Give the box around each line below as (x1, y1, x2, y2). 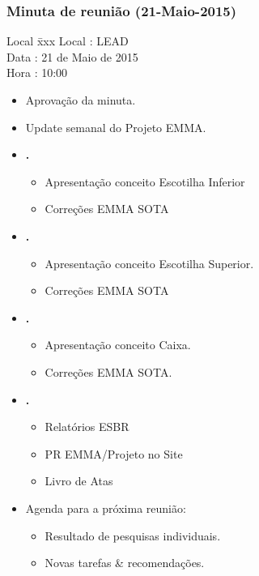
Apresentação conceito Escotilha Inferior (45, 173, 245, 190)
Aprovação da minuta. (25, 92, 136, 108)
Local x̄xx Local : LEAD (6, 32, 129, 49)
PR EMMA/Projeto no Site (45, 445, 183, 462)
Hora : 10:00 (6, 64, 68, 81)
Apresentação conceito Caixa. (45, 336, 191, 353)
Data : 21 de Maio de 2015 (6, 48, 138, 65)
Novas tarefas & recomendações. (45, 554, 205, 571)
